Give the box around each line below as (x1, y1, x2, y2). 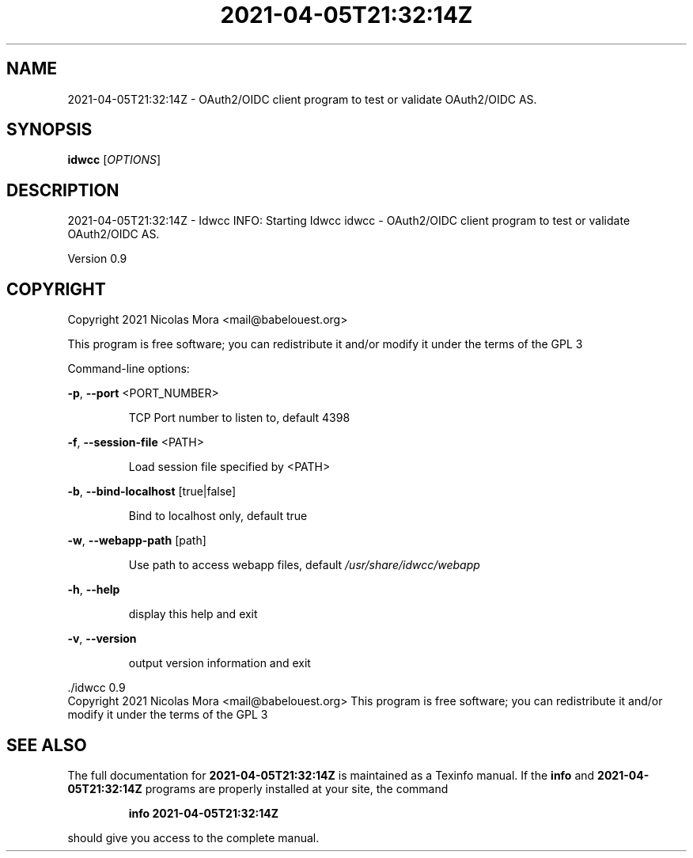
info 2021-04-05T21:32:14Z (128, 806, 278, 820)
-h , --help (67, 583, 120, 597)
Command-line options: (67, 362, 190, 376)
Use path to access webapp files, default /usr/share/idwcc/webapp (128, 558, 480, 572)
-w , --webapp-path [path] (67, 533, 206, 548)
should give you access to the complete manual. (67, 830, 320, 845)
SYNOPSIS (6, 120, 93, 140)
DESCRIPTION (6, 180, 119, 200)
